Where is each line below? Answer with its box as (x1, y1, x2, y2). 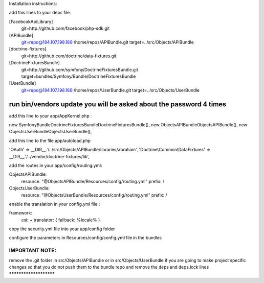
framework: (9, 210, 33, 216)
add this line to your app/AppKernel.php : (9, 113, 92, 118)
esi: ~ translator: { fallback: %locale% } (21, 217, 100, 223)
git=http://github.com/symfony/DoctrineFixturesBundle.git (21, 67, 138, 72)
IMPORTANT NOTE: (9, 247, 56, 254)
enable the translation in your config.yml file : (9, 201, 100, 207)
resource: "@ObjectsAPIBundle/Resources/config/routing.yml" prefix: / (21, 178, 165, 184)
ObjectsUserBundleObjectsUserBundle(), (9, 129, 92, 135)
